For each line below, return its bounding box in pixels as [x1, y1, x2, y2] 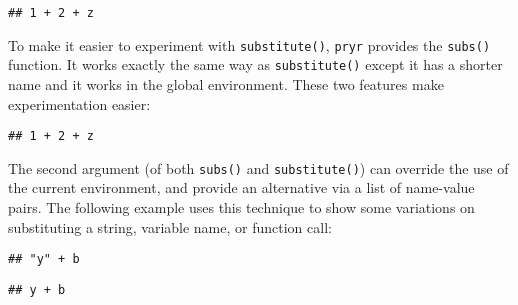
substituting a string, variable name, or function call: [8, 216, 332, 237]
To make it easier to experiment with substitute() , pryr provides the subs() [8, 34, 491, 55]
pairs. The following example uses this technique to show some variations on [8, 197, 475, 218]
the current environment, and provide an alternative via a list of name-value [8, 177, 475, 198]
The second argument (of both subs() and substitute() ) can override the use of [8, 157, 509, 178]
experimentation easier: [8, 93, 151, 114]
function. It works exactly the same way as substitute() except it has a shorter [8, 54, 503, 75]
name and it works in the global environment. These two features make [8, 73, 444, 94]
